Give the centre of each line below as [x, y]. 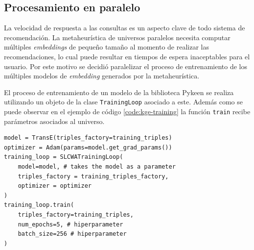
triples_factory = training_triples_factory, [93, 176]
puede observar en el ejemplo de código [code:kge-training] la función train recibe [127, 112]
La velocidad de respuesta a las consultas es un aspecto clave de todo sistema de [125, 28]
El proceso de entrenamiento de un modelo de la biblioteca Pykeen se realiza [119, 92]
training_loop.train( [39, 205]
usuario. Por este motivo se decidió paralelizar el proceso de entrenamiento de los [126, 66]
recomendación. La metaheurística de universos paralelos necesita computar [117, 37]
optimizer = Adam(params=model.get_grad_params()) [88, 147]
